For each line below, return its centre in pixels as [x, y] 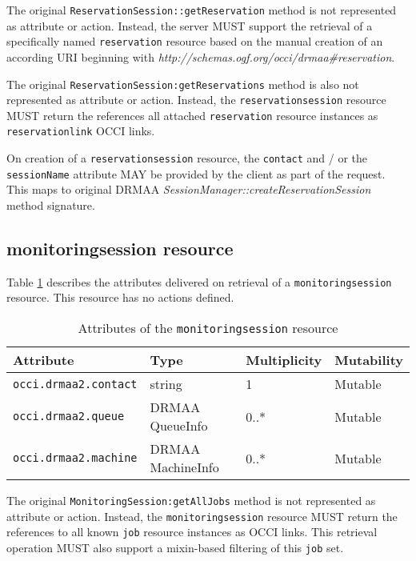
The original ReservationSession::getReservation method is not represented [202, 10]
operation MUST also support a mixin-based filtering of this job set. [175, 548]
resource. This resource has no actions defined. [120, 297]
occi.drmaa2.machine [75, 458]
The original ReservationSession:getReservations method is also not [183, 84]
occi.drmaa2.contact [75, 384]
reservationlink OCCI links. [81, 131]
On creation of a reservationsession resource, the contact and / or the [187, 158]
